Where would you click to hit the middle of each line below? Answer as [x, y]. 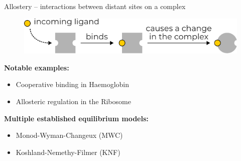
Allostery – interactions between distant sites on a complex [95, 6]
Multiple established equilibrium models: [76, 118]
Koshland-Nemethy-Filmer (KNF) [68, 152]
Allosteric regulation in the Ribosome [73, 101]
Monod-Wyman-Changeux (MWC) [69, 135]
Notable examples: [37, 67]
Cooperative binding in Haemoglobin [73, 84]
